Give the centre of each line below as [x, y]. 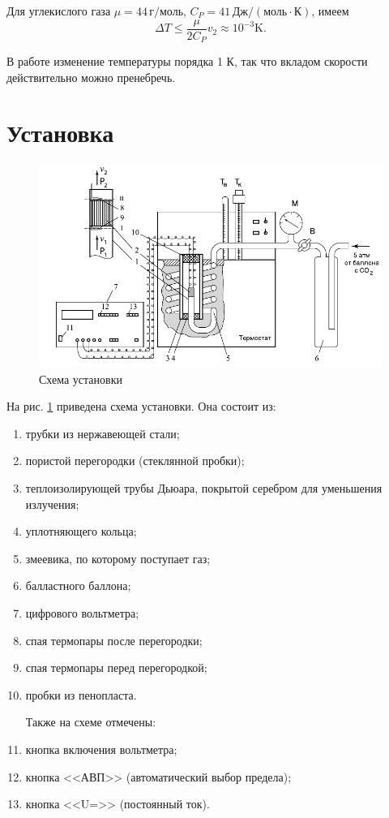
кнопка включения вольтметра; [101, 749]
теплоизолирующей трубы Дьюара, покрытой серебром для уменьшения [204, 487]
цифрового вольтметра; [82, 612]
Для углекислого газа [59, 11]
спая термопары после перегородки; [114, 640]
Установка [60, 133]
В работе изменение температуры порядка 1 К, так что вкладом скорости [187, 61]
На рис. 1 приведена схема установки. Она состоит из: [141, 406]
